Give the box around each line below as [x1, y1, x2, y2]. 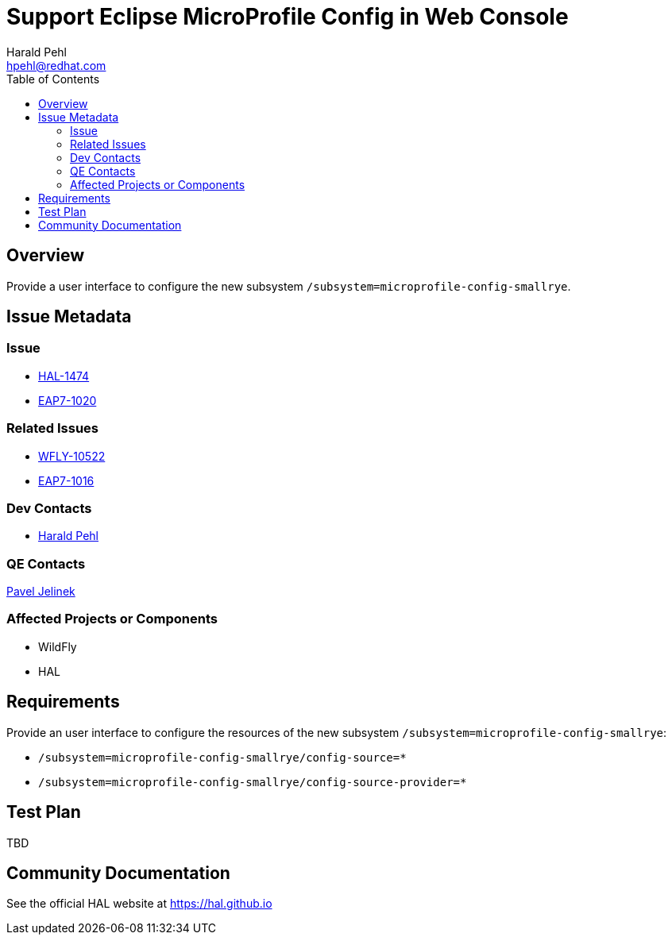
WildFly [38, 639, 77, 654]
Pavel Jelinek [6, 584, 75, 599]
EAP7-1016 [38, 473, 95, 488]
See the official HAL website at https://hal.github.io [6, 897, 272, 911]
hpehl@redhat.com [6, 58, 106, 72]
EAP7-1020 [38, 393, 97, 407]
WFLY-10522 [38, 449, 106, 463]
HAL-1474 [38, 368, 90, 383]
